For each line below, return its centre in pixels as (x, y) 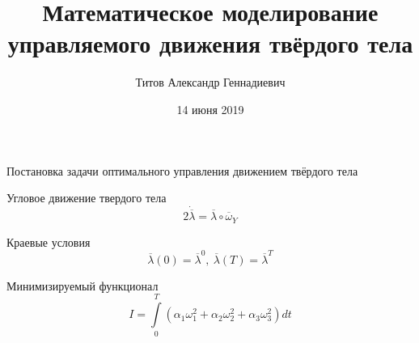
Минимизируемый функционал (83, 285)
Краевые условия (49, 241)
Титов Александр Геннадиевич (210, 82)
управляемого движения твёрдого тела (210, 43)
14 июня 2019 (210, 109)
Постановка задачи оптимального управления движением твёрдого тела (182, 170)
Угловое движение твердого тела (87, 198)
